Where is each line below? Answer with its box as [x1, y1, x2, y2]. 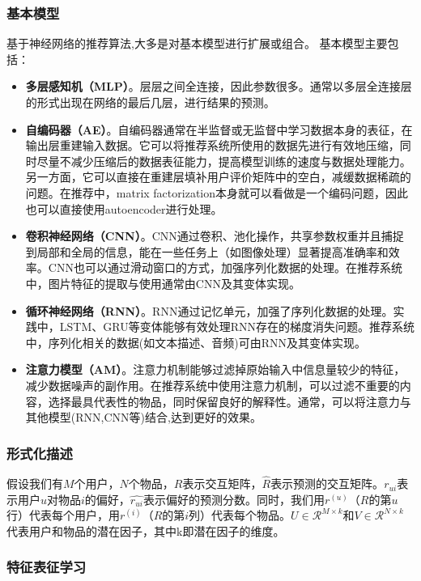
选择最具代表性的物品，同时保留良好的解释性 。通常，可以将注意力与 [48, 392, 411, 409]
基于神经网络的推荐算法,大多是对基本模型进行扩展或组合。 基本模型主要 [6, 35, 388, 52]
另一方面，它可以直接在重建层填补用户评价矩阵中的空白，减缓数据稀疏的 [25, 168, 411, 185]
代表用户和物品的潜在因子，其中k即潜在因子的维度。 [6, 522, 285, 539]
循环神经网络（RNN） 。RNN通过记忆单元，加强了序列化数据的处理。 [25, 302, 393, 319]
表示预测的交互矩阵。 [270, 475, 385, 492]
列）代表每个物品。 [189, 507, 291, 524]
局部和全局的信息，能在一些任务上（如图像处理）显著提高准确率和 [36, 243, 389, 260]
